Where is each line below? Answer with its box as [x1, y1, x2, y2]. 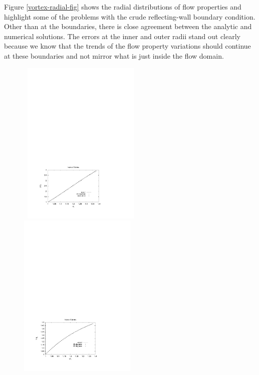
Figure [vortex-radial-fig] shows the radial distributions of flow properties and [4, 2, 241, 12]
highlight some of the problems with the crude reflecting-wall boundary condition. [4, 11, 255, 22]
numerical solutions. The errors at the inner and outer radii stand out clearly [4, 31, 240, 41]
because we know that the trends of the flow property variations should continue [4, 41, 251, 51]
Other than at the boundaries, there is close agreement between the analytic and [4, 21, 252, 32]
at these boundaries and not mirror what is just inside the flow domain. [4, 50, 224, 61]
